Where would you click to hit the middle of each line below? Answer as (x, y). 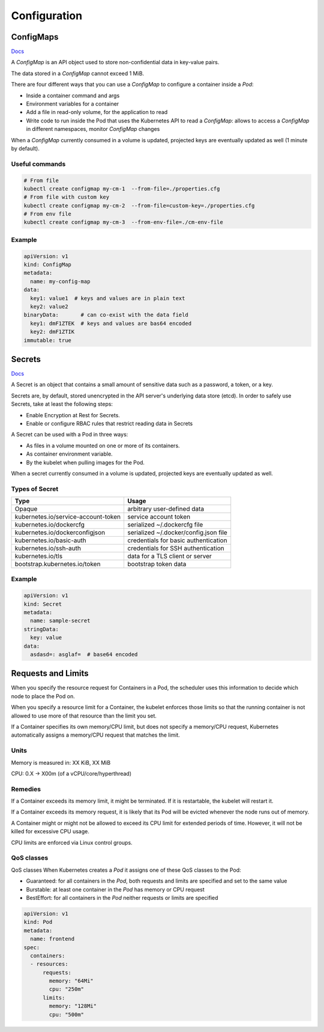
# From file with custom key (67, 197)
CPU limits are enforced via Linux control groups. (72, 842)
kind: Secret (43, 604)
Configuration (47, 16)
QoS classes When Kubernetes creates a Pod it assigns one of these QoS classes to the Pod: (126, 870)
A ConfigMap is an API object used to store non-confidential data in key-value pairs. (115, 62)
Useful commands (38, 164)
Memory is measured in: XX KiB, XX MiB (61, 762)
